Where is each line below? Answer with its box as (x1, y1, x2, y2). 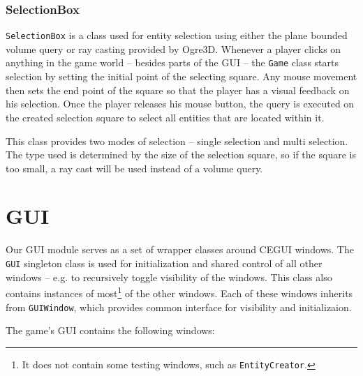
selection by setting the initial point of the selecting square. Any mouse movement (6, 69, 357, 84)
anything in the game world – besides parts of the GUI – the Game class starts (6, 55, 339, 70)
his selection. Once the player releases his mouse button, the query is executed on (6, 96, 355, 111)
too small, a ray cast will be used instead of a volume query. (6, 160, 263, 175)
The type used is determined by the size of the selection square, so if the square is (6, 147, 356, 162)
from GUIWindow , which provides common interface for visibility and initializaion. (6, 299, 352, 314)
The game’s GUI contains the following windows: (6, 323, 215, 338)
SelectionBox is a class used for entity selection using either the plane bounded (6, 28, 348, 43)
